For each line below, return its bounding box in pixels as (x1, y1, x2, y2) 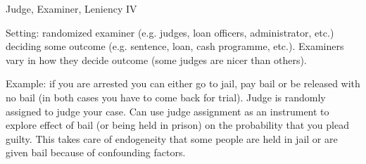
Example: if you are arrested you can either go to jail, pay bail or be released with (6, 76, 360, 91)
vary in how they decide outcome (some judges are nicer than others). (6, 52, 307, 67)
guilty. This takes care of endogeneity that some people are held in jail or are (6, 131, 338, 146)
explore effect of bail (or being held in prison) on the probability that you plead (6, 118, 349, 132)
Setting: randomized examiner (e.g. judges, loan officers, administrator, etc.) (6, 25, 334, 39)
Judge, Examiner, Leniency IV (6, 1, 137, 15)
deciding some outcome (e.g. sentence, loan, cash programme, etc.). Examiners (6, 39, 344, 53)
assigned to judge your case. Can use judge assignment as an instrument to (6, 103, 329, 118)
